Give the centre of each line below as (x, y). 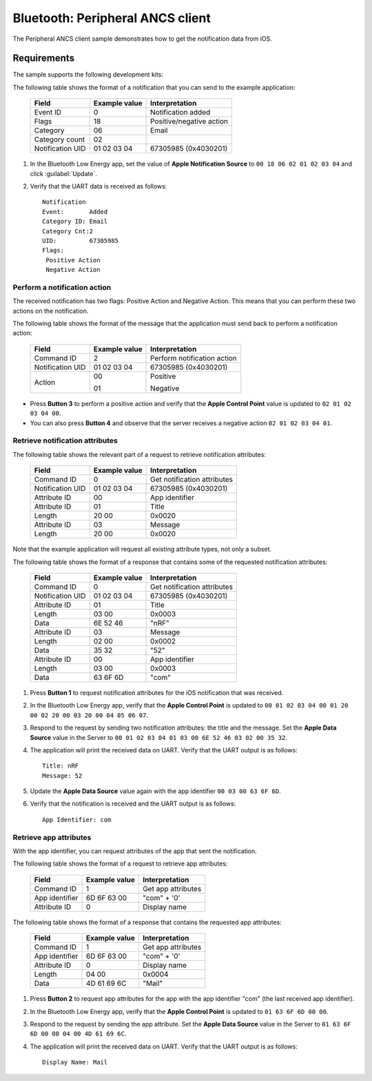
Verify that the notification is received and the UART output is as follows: (133, 804)
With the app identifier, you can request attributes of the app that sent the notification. (135, 851)
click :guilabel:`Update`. (64, 173)
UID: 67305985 (81, 241)
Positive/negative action (189, 121)
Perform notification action (194, 358)
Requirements (44, 58)
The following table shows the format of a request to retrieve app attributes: (120, 864)
